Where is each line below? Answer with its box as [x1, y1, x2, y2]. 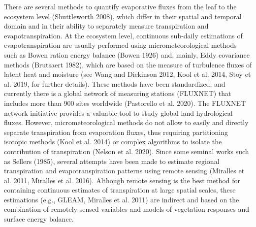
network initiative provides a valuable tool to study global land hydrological [4, 107, 233, 118]
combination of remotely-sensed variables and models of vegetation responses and [4, 204, 250, 214]
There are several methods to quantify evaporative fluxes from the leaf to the [4, 1, 237, 11]
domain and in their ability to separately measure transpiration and [4, 21, 209, 31]
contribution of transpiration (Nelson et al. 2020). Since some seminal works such [4, 146, 249, 156]
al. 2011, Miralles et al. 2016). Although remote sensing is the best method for [4, 175, 240, 185]
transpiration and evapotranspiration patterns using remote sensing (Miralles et [4, 165, 245, 176]
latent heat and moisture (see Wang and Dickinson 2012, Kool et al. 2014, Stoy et [4, 69, 251, 79]
